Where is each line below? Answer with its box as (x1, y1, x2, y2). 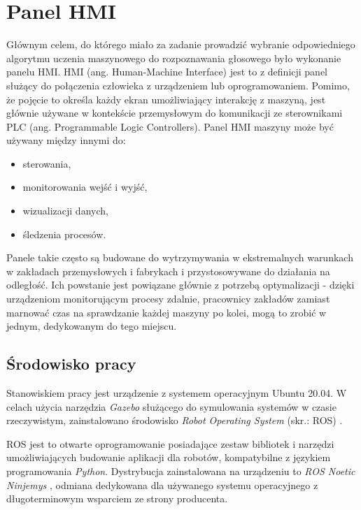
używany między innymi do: (6, 133, 126, 147)
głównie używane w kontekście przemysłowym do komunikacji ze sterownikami (6, 105, 343, 120)
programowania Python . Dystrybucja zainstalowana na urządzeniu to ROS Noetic (6, 463, 355, 478)
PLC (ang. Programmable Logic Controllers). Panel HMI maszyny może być (6, 119, 334, 133)
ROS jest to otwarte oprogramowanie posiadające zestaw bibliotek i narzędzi (6, 436, 334, 451)
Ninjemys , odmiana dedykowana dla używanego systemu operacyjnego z (6, 477, 318, 492)
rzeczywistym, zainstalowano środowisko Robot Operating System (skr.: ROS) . (6, 413, 343, 428)
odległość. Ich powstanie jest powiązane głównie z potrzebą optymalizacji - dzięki (6, 277, 355, 292)
